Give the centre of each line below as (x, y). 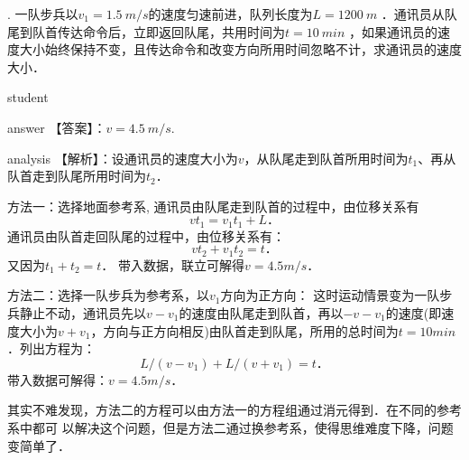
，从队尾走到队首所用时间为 (326, 158)
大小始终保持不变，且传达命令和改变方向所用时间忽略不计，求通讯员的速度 (240, 49)
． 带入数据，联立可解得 (173, 264)
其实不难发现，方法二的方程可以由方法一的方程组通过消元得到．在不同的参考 (234, 410)
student (28, 97)
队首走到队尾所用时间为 (77, 176)
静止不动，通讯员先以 (83, 313)
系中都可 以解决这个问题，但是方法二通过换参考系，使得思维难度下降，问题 (230, 427)
